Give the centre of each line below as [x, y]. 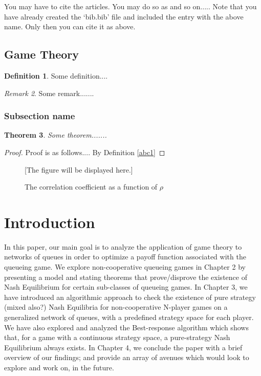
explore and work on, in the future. [59, 368]
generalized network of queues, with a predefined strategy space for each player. [129, 317]
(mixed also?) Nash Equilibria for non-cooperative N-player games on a [116, 307]
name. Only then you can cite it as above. [70, 26]
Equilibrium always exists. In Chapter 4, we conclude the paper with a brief [123, 347]
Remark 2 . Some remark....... [49, 93]
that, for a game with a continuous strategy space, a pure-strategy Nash [117, 337]
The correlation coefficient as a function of [91, 187]
